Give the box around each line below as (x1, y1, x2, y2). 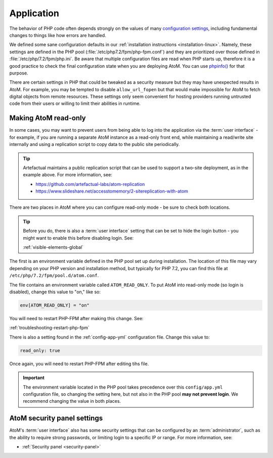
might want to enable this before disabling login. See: (23, 235, 134, 241)
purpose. (9, 70, 28, 76)
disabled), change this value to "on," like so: (9, 289, 101, 295)
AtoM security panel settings (9, 414, 103, 423)
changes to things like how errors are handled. (9, 32, 106, 38)
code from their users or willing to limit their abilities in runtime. (9, 100, 141, 106)
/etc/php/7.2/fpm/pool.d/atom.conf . (9, 273, 99, 279)
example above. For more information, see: (23, 172, 112, 178)
